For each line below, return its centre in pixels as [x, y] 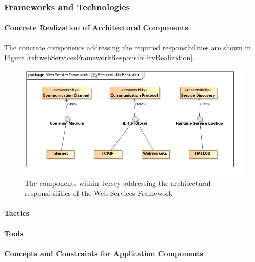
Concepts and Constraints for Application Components [104, 253]
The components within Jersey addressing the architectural [118, 183]
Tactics [17, 213]
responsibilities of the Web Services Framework [99, 193]
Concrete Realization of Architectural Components [96, 27]
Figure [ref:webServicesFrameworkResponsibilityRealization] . [100, 57]
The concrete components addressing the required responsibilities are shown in [128, 47]
